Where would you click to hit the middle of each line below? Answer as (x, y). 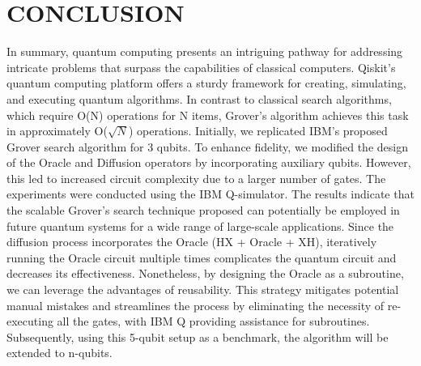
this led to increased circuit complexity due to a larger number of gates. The (196, 178)
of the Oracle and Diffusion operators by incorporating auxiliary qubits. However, (209, 162)
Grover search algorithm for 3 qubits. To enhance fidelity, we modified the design (207, 146)
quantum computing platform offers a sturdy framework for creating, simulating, (206, 83)
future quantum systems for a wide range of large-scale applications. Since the (200, 226)
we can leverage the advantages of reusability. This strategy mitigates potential (203, 289)
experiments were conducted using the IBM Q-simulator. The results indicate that (210, 194)
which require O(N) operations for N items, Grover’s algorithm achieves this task (208, 115)
